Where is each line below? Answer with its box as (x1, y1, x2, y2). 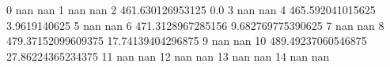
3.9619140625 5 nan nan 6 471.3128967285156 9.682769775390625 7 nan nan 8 (6, 17, 384, 33)
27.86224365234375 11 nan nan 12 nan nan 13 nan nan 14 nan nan (6, 47, 330, 64)
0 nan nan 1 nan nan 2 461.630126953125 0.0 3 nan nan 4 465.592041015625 (6, 2, 376, 17)
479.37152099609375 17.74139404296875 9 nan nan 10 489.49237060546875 (6, 32, 367, 49)
